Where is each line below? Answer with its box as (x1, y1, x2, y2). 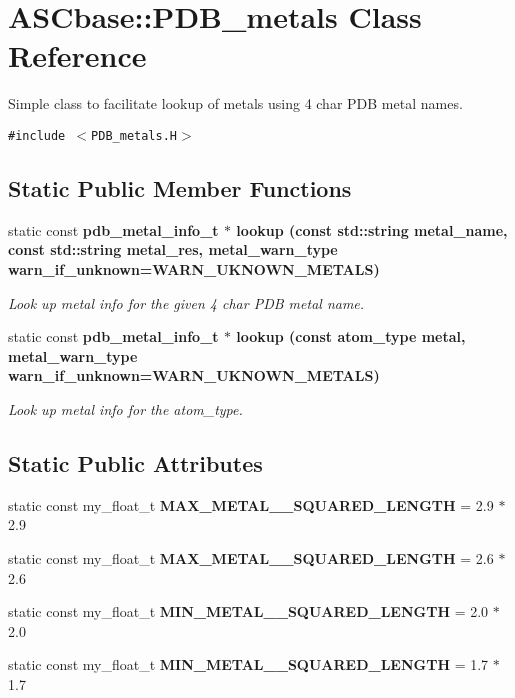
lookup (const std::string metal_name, (236, 219, 508, 240)
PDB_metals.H (91, 128, 177, 143)
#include (8, 128, 66, 143)
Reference (8, 35, 147, 76)
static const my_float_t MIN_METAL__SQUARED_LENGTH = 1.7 (8, 654, 489, 675)
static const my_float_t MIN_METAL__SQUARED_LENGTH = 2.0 (8, 601, 489, 622)
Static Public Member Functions (8, 172, 352, 203)
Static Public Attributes (8, 447, 263, 478)
